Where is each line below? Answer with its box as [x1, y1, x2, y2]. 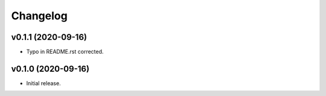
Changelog [11, 9, 68, 22]
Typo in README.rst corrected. [26, 48, 104, 56]
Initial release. [26, 79, 61, 87]
